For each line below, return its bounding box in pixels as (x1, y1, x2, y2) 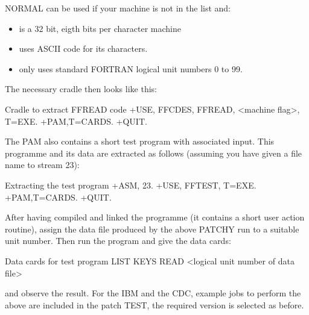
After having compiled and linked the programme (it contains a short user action (5, 211, 305, 223)
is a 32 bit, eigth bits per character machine (19, 22, 181, 34)
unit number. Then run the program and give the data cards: (5, 234, 231, 247)
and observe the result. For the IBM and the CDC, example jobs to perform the (5, 287, 301, 299)
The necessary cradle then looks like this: (5, 83, 157, 95)
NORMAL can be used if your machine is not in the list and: (5, 2, 231, 14)
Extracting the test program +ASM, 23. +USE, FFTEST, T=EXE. (5, 178, 256, 191)
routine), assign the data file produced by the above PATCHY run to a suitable (5, 222, 299, 235)
